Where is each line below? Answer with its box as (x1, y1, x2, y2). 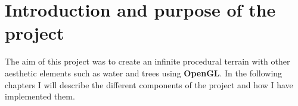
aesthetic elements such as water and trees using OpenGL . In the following (5, 66, 283, 79)
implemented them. (5, 90, 75, 102)
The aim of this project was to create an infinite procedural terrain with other (5, 55, 290, 68)
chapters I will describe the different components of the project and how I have (5, 78, 293, 91)
